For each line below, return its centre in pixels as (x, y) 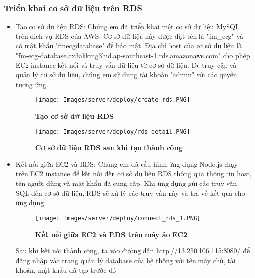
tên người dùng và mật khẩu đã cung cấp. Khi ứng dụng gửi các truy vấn (126, 183)
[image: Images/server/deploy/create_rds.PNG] (113, 100)
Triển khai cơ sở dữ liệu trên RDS (73, 8)
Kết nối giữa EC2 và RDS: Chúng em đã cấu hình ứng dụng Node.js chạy (127, 164)
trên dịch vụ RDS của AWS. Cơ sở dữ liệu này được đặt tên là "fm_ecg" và (129, 36)
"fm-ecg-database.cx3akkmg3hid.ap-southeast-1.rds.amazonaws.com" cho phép (133, 55)
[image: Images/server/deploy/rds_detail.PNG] (113, 132)
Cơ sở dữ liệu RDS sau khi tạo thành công (109, 147)
